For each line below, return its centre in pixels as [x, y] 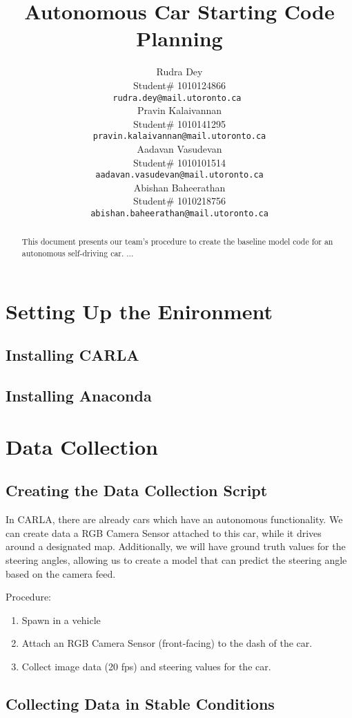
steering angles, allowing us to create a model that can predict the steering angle [176, 559]
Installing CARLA [72, 355]
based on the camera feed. [61, 573]
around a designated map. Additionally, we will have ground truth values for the [176, 546]
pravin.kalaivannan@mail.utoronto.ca [179, 136]
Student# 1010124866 [179, 85]
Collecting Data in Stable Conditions [140, 703]
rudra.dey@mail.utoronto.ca [177, 98]
